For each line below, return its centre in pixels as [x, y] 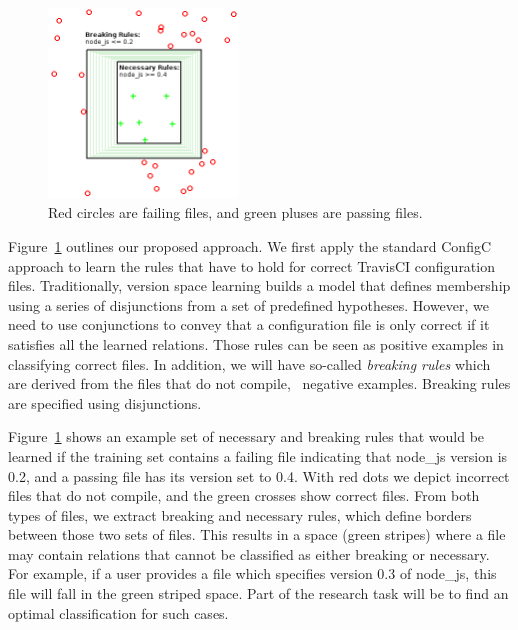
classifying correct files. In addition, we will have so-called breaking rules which [249, 363]
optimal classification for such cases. [118, 612]
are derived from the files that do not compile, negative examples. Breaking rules [259, 383]
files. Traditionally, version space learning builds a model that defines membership [259, 285]
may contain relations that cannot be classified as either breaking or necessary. [249, 553]
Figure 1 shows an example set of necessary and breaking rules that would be [246, 436]
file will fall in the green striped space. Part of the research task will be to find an [258, 593]
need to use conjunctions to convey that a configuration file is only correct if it [249, 324]
